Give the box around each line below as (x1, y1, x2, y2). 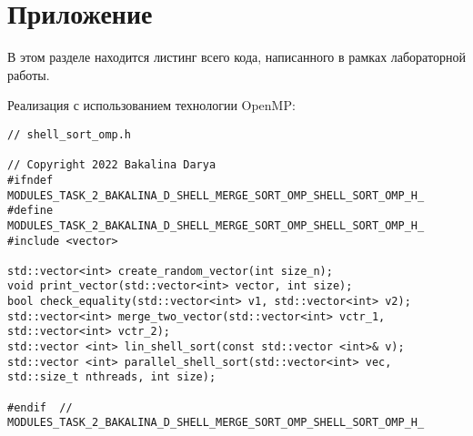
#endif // (7, 401, 73, 414)
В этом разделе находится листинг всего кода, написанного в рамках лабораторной (7, 47, 466, 66)
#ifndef (7, 173, 54, 187)
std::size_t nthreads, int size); (7, 370, 216, 384)
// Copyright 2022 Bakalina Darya (7, 158, 216, 172)
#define (7, 204, 54, 218)
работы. (7, 65, 50, 84)
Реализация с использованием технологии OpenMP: (7, 96, 296, 115)
